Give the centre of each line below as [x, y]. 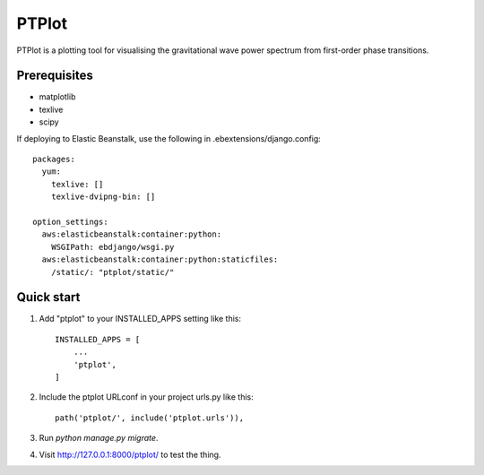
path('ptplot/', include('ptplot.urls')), [150, 418]
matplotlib [57, 97]
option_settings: [70, 221]
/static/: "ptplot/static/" [112, 272]
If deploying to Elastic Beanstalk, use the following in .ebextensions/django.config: [169, 138]
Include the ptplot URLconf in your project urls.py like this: [147, 397]
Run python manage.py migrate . [99, 438]
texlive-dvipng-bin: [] [103, 197]
